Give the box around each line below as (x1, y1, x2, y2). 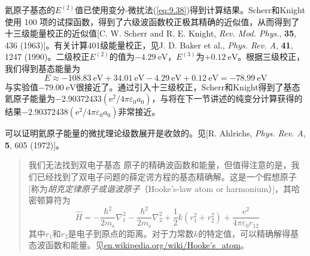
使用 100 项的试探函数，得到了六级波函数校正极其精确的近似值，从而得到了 (5, 15, 300, 28)
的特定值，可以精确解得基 (198, 227, 299, 239)
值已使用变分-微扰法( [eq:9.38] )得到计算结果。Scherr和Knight (75, 4, 305, 16)
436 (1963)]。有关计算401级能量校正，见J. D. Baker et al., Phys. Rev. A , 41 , (5, 38, 293, 51)
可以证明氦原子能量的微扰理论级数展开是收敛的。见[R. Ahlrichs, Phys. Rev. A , (5, 127, 306, 139)
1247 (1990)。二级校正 (5, 50, 90, 63)
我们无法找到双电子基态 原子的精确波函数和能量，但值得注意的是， (28, 159, 291, 171)
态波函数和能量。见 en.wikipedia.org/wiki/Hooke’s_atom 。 (28, 239, 249, 251)
